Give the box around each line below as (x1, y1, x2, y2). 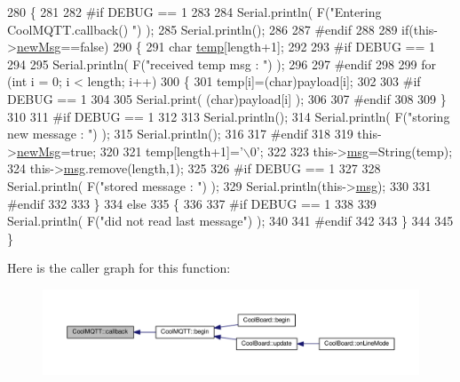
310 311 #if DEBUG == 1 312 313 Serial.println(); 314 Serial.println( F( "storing (7, 107, 450, 125)
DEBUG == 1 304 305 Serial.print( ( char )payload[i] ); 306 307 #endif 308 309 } (7, 89, 447, 107)
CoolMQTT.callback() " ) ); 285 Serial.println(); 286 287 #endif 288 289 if (7, 20, 409, 38)
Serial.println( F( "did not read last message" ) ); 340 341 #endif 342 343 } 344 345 (7, 211, 454, 230)
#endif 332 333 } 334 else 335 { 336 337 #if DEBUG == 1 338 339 (7, 194, 377, 212)
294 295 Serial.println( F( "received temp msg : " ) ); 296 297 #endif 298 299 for (7, 54, 437, 73)
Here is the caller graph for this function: (7, 259, 231, 277)
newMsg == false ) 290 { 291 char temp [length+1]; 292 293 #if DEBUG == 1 (16, 37, 436, 56)
